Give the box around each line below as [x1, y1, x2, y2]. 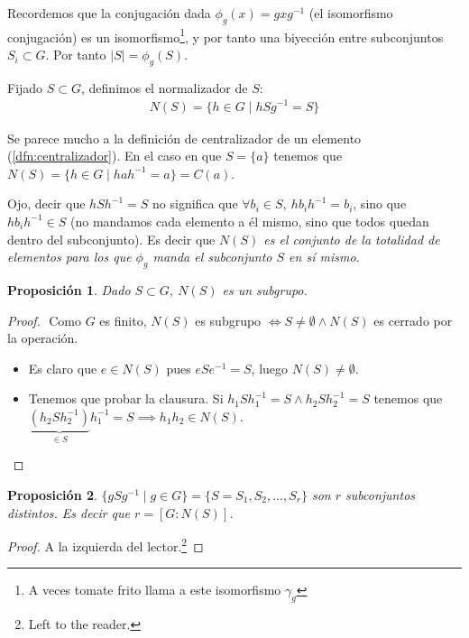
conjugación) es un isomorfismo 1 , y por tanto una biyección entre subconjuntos [7, 24, 444, 46]
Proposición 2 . [7, 485, 97, 504]
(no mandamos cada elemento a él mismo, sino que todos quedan [70, 211, 429, 230]
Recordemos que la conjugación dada [7, 4, 211, 22]
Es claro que [28, 358, 97, 377]
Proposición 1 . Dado [7, 280, 131, 299]
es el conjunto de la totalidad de [263, 229, 440, 248]
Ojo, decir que [7, 194, 86, 213]
